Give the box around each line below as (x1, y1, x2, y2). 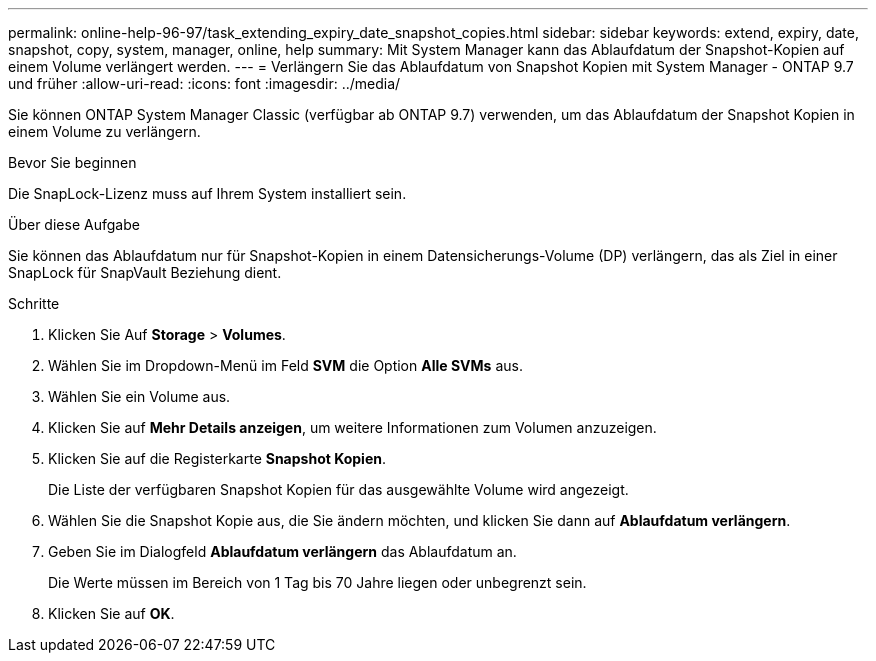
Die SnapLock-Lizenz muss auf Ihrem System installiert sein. (8, 185, 407, 202)
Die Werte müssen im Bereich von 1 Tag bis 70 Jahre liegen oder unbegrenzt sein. (48, 574, 587, 591)
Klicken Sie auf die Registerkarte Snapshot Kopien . (48, 450, 386, 467)
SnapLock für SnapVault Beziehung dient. (8, 264, 282, 281)
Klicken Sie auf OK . (48, 605, 175, 622)
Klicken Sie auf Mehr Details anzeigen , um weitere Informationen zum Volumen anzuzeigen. (48, 419, 657, 436)
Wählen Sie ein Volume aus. (48, 388, 231, 405)
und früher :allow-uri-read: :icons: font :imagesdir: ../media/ (8, 75, 401, 92)
